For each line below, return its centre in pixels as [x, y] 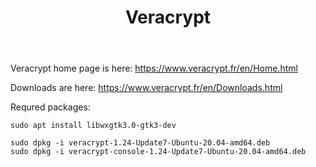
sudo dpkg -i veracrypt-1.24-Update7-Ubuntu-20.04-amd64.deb [140, 143]
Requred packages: [50, 107]
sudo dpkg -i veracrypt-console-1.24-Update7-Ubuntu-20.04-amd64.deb [158, 152]
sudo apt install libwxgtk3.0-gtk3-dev [93, 126]
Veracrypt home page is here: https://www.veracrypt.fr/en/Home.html [154, 68]
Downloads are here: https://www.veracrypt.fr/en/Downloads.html [146, 88]
